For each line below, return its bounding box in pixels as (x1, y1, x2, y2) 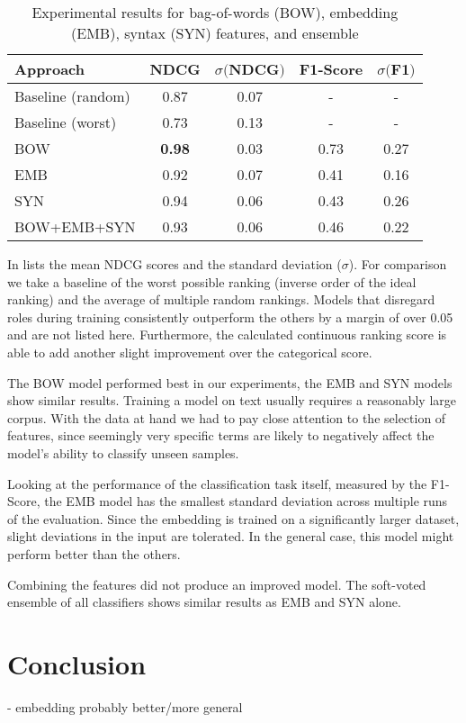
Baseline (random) (14, 86, 130, 106)
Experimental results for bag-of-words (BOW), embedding (31, 2, 399, 23)
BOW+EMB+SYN (14, 216, 136, 237)
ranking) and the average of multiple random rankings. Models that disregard (7, 290, 435, 309)
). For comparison (348, 255, 447, 273)
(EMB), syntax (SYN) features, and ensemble (71, 23, 359, 43)
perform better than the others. (7, 544, 181, 563)
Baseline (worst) (14, 112, 117, 132)
